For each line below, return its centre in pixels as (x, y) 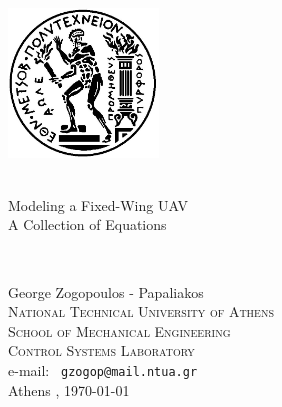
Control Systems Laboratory (101, 350)
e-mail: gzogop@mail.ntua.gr (103, 369)
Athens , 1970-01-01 (69, 389)
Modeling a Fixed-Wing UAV (98, 204)
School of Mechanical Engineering (119, 330)
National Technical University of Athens (141, 311)
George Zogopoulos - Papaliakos (106, 291)
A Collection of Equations (87, 224)
